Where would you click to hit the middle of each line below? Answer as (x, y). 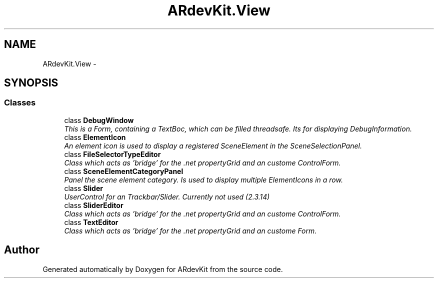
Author (22, 250)
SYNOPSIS (31, 83)
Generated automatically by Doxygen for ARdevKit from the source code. (163, 269)
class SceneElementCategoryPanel (124, 171)
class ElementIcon (95, 137)
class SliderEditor (94, 205)
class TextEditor (91, 222)
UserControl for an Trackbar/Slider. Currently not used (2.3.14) (167, 196)
